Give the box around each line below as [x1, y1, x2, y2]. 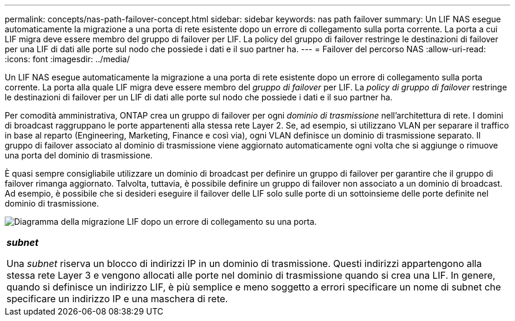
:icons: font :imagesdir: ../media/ [5, 54, 130, 64]
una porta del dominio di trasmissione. [5, 150, 153, 160]
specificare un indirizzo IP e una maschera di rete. [6, 293, 228, 305]
